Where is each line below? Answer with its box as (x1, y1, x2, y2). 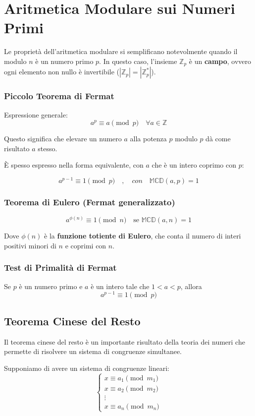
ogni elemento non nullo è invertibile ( (4, 66, 119, 77)
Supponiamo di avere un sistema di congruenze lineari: (4, 362, 169, 373)
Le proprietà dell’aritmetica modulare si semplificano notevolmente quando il (4, 46, 238, 57)
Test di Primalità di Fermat (4, 261, 117, 274)
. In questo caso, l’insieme (99, 56, 177, 66)
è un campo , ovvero (189, 56, 252, 66)
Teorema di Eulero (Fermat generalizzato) (4, 195, 175, 208)
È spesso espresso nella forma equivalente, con (4, 160, 144, 170)
